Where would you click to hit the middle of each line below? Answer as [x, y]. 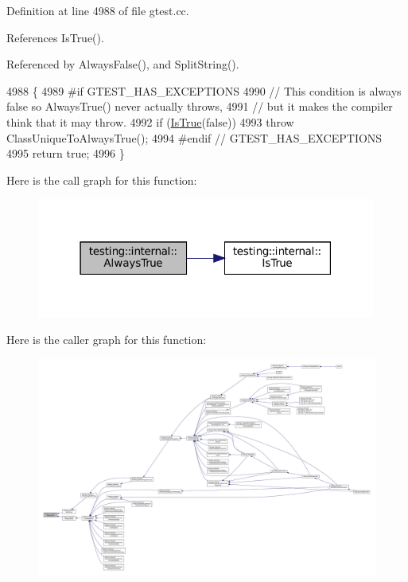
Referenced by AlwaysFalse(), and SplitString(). [123, 64]
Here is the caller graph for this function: [107, 340]
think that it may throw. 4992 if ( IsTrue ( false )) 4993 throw [150, 121]
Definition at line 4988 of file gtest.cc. [98, 10]
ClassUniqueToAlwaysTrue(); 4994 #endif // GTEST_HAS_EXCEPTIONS [194, 137]
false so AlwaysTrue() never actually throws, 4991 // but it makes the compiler [200, 106]
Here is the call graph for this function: [102, 180]
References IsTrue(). [55, 37]
